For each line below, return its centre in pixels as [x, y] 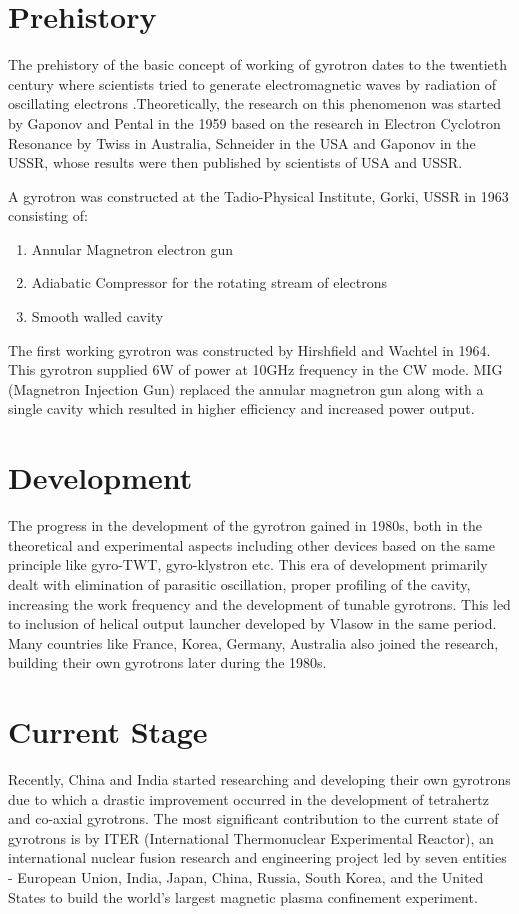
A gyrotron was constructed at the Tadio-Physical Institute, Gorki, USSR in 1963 [258, 195]
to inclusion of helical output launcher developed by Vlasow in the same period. [252, 623]
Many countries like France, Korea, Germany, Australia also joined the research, [253, 642]
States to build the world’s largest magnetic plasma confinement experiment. [243, 896]
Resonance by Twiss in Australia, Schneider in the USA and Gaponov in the [242, 142]
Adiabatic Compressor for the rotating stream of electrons [209, 282]
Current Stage [108, 731]
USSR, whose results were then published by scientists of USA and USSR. [235, 162]
